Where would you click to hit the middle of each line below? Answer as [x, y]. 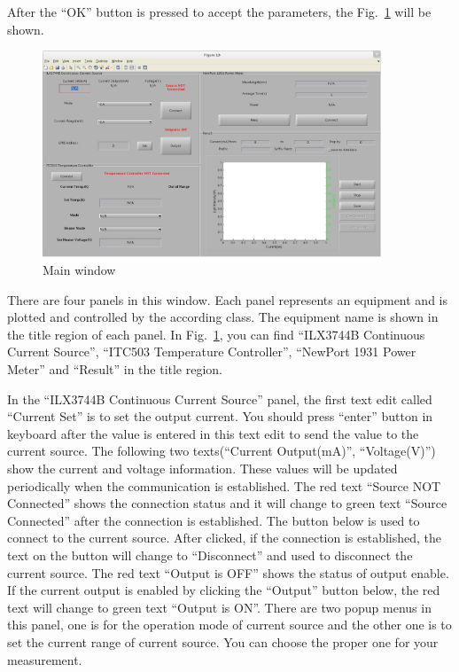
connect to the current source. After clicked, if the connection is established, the [225, 538]
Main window [79, 270]
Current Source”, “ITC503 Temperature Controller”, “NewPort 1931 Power [212, 352]
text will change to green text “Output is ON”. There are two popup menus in [219, 607]
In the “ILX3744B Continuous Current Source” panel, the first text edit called [220, 399]
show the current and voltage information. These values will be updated [202, 468]
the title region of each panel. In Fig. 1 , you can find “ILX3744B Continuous [216, 334]
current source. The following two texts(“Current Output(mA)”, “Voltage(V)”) [222, 451]
